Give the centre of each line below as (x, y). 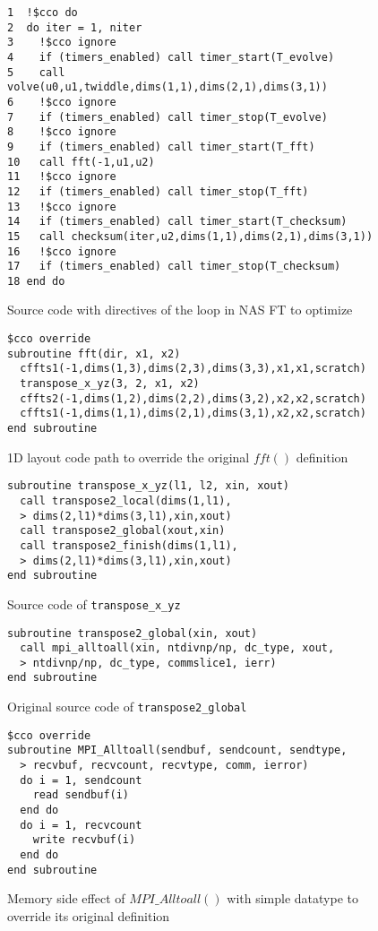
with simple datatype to (292, 898)
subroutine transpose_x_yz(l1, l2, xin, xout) (148, 486)
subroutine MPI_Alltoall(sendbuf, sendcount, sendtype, (177, 750)
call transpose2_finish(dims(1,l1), (129, 545)
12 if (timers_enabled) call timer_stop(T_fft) (158, 191)
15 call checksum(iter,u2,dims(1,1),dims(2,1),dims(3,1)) (190, 236)
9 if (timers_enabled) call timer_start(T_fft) (161, 147)
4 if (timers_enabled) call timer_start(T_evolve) (171, 57)
